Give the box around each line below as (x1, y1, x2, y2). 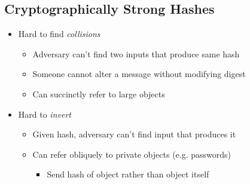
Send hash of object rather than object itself (47, 168, 209, 180)
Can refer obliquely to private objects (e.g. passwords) (32, 148, 231, 160)
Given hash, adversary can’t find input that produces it (32, 128, 236, 140)
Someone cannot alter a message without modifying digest (32, 68, 246, 80)
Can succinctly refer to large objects (32, 87, 165, 100)
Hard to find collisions (18, 27, 100, 40)
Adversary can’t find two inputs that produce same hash (32, 47, 240, 60)
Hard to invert (18, 108, 71, 120)
